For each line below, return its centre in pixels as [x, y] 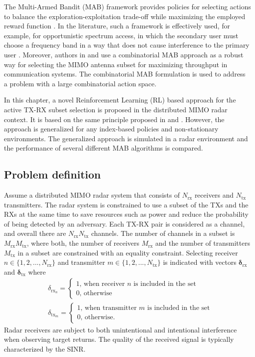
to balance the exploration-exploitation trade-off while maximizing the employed [125, 16]
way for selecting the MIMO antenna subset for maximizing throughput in [116, 64]
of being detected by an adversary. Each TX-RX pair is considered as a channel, [124, 223]
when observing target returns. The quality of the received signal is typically [119, 339]
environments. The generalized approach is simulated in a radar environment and [126, 138]
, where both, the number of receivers [83, 243]
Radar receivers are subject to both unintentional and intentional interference [120, 329]
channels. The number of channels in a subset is [163, 233]
